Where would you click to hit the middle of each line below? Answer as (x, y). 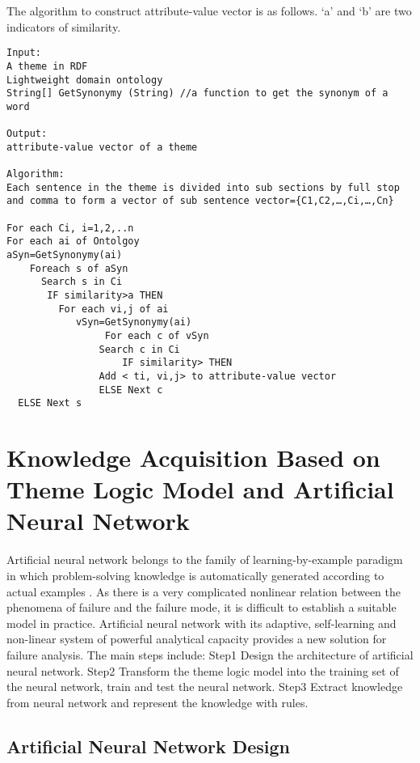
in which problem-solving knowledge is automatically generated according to (195, 575)
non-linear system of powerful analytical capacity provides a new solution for (197, 639)
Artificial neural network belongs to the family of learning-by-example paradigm (205, 560)
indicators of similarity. (64, 26)
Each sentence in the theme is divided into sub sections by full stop (203, 187)
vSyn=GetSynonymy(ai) (134, 322)
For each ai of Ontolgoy (73, 242)
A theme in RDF (47, 66)
